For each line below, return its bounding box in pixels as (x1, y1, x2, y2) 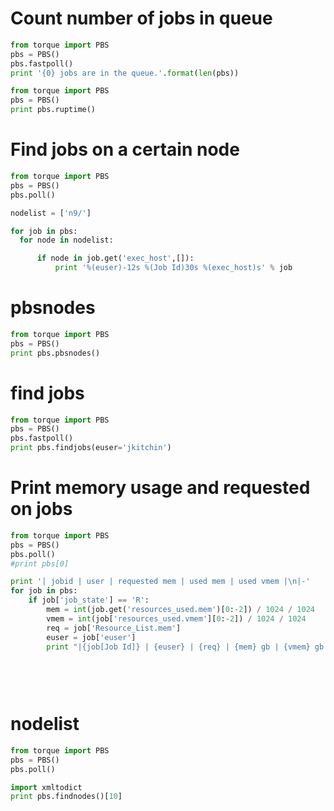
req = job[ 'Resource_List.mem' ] (46, 623, 182, 633)
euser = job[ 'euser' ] (46, 632, 137, 642)
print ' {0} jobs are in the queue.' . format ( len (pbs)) (10, 68, 240, 78)
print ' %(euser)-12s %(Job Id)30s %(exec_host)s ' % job (54, 263, 293, 273)
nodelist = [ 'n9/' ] (10, 208, 92, 218)
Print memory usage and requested (10, 477, 311, 499)
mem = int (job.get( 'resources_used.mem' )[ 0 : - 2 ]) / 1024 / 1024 (46, 605, 315, 615)
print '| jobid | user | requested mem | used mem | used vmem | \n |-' (10, 577, 311, 587)
